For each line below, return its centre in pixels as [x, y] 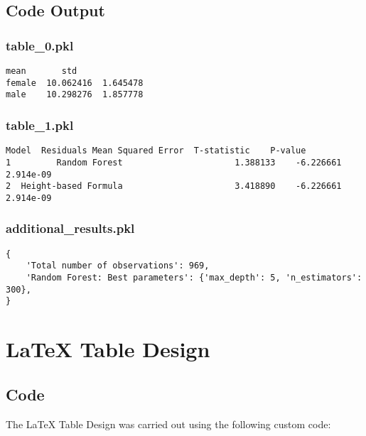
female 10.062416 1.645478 [75, 83]
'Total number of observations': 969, [118, 266]
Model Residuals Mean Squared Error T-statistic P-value [156, 151]
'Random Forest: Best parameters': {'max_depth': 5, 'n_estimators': [194, 278]
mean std [42, 71]
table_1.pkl [40, 125]
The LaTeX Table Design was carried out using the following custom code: [168, 424]
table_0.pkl [40, 45]
